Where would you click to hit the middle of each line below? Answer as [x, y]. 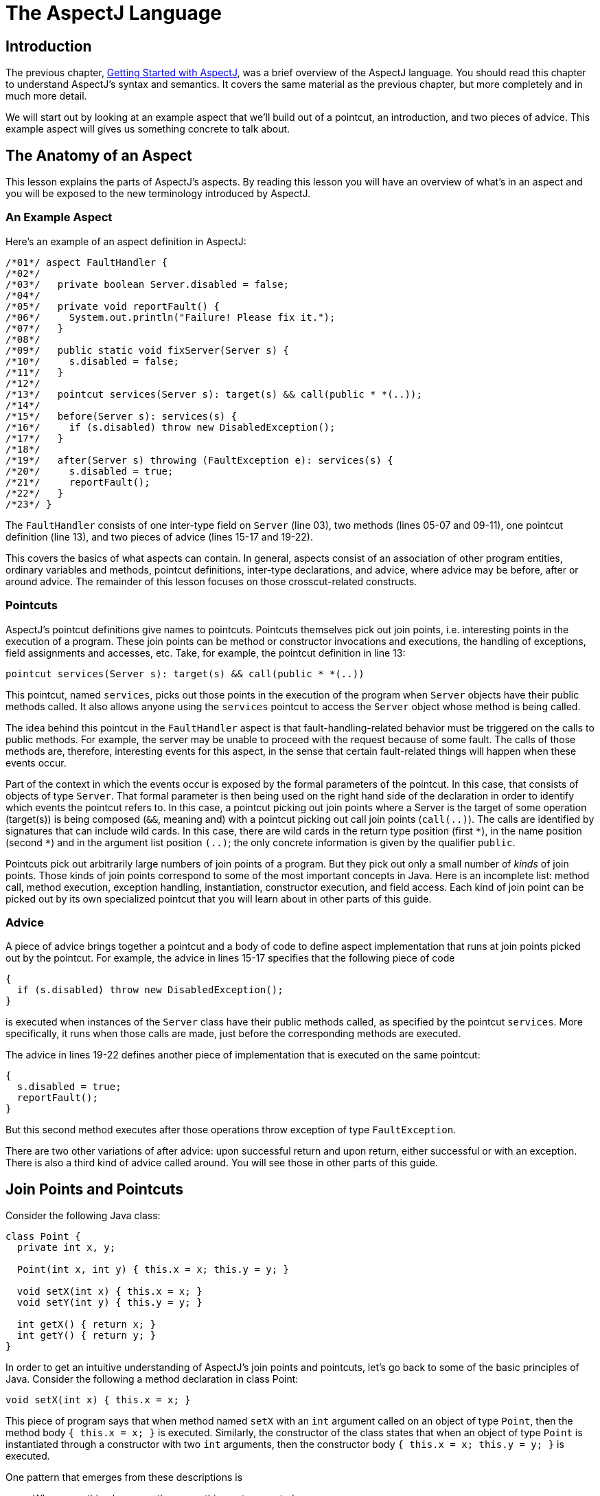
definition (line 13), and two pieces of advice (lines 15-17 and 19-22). [160, 536]
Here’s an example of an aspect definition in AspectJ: [126, 241]
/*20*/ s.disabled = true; [90, 471]
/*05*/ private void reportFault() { [113, 306]
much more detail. [46, 96]
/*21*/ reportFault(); [78, 482]
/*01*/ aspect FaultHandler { [87, 262]
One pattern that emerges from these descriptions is [124, 1477]
